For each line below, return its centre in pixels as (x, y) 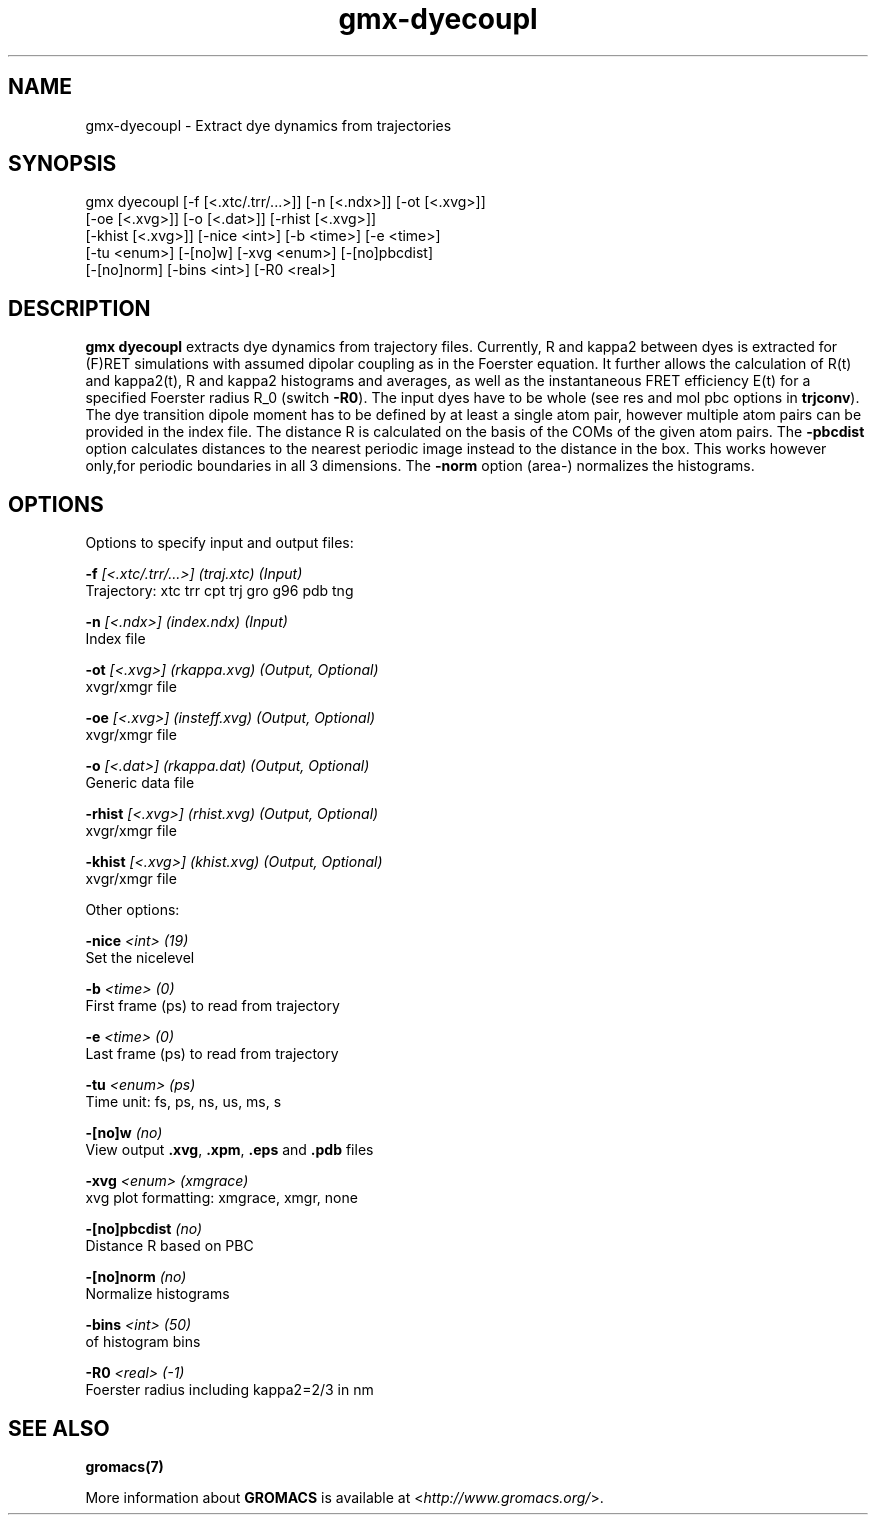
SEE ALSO (59, 1428)
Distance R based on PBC (169, 1246)
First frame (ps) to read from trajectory (212, 1006)
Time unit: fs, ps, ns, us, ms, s (183, 1102)
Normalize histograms (157, 1294)
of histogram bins (143, 1342)
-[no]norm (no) (136, 1277)
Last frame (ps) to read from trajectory (212, 1054)
